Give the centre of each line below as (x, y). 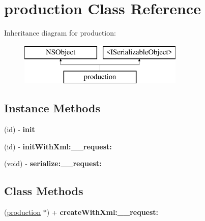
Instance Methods (52, 108)
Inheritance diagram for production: (60, 33)
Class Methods (44, 191)
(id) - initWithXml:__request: (58, 146)
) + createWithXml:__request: (102, 212)
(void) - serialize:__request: (53, 163)
